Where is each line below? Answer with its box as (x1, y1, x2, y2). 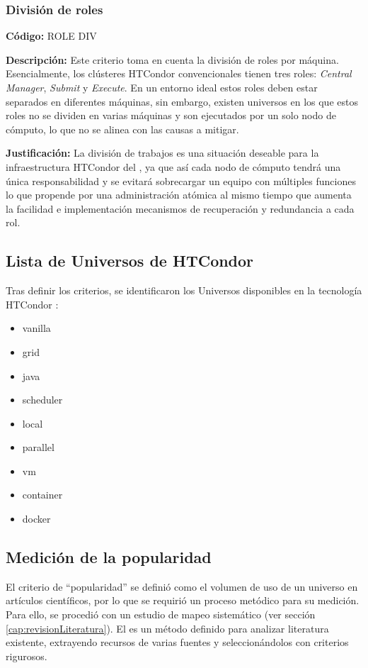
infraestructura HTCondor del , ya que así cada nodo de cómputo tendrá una (6, 159, 341, 174)
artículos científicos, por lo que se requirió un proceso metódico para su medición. (6, 593, 360, 608)
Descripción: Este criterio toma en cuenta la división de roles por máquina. (6, 52, 339, 67)
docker (22, 511, 51, 526)
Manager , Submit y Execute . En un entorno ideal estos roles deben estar (6, 80, 318, 94)
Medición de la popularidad (6, 546, 212, 568)
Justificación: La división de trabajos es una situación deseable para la (6, 145, 319, 160)
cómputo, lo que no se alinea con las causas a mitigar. (6, 121, 239, 136)
